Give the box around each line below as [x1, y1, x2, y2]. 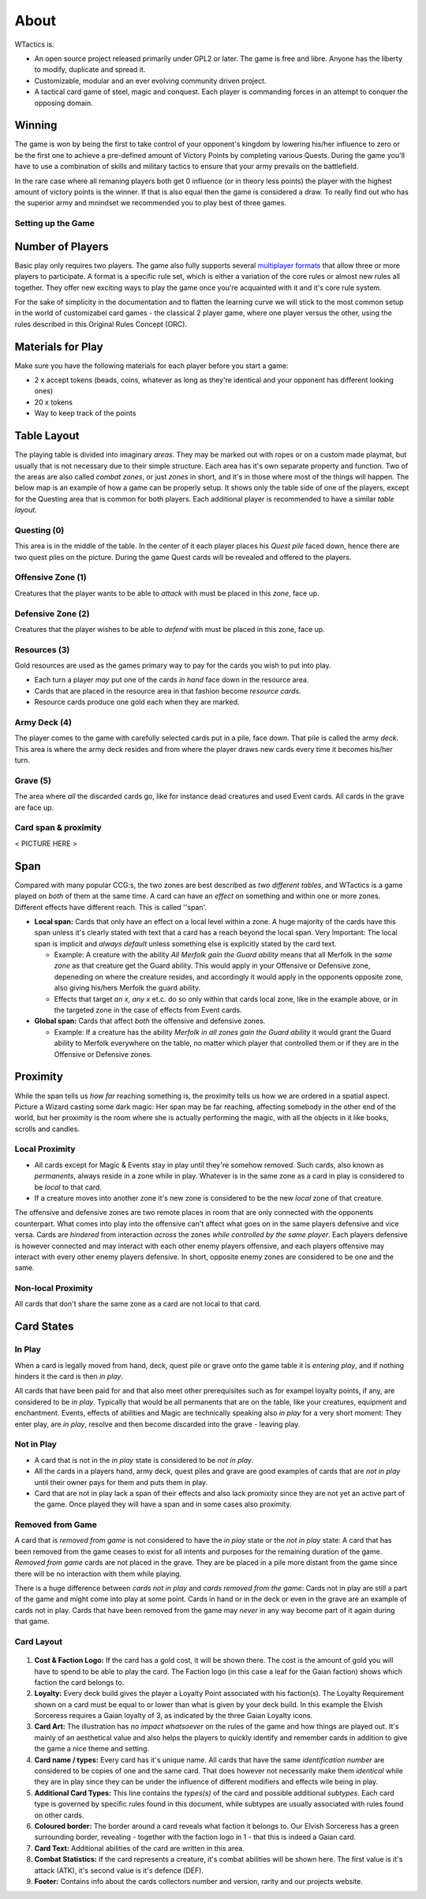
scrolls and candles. [14, 1124, 80, 1134]
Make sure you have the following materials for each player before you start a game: [14, 360, 289, 370]
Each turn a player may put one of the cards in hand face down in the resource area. [34, 675, 309, 685]
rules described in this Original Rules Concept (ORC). [14, 319, 188, 329]
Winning [14, 118, 58, 132]
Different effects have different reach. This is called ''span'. [14, 902, 207, 912]
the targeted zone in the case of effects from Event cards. [54, 1006, 242, 1015]
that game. [14, 1616, 50, 1626]
